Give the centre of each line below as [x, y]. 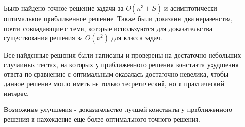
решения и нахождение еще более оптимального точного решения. [102, 119]
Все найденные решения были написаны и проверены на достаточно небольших [122, 55]
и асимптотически [191, 8]
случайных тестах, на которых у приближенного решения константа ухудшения [121, 64]
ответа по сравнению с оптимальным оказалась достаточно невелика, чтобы [116, 74]
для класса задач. [137, 38]
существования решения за [43, 38]
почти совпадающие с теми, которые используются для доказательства [108, 28]
